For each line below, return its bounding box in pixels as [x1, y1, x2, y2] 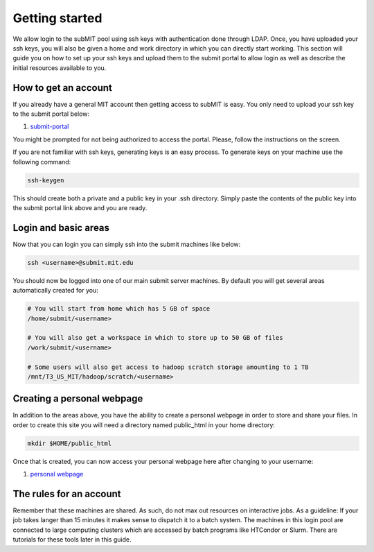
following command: [12, 157, 71, 166]
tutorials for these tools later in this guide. [12, 535, 132, 544]
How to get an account [12, 82, 112, 94]
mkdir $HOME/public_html [27, 439, 112, 447]
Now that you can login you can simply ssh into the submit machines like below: [12, 240, 241, 248]
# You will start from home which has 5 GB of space [27, 305, 211, 313]
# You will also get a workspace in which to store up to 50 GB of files [27, 334, 283, 342]
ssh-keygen [27, 176, 64, 184]
